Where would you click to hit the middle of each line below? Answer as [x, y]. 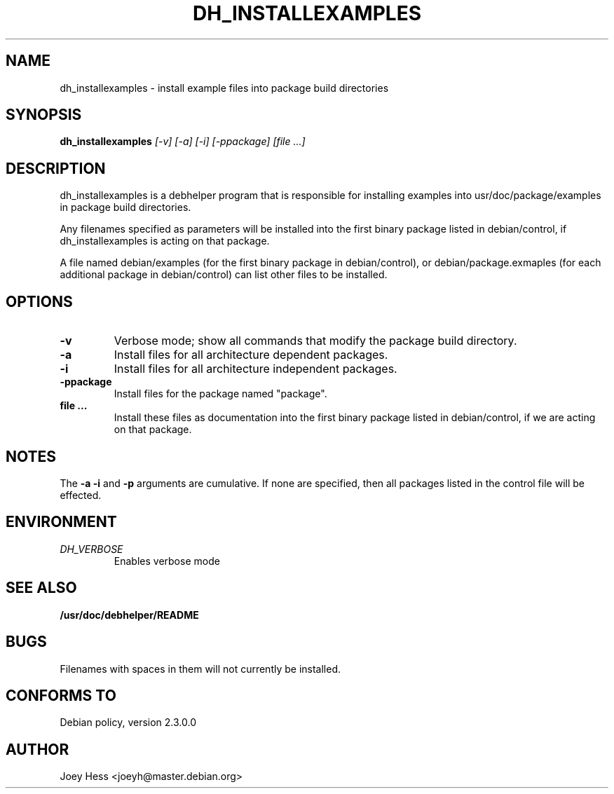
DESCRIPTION [56, 168]
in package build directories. [125, 207]
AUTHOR [37, 749]
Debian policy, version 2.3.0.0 [128, 723]
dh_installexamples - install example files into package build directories [224, 88]
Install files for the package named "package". [220, 394]
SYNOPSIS [44, 115]
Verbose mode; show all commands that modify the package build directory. [315, 341]
